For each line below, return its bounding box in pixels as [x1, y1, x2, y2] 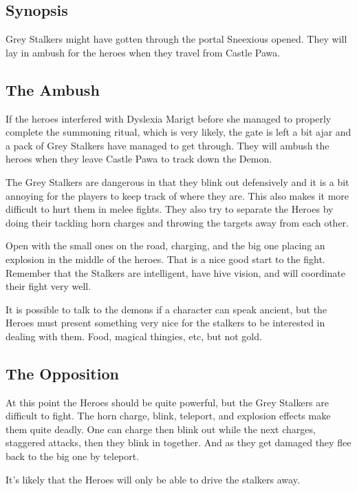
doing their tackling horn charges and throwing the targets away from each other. [6, 215, 349, 229]
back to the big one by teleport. [6, 449, 140, 463]
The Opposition [6, 362, 119, 384]
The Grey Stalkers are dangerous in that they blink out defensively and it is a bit [6, 174, 349, 189]
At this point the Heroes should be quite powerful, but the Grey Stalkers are [6, 395, 329, 409]
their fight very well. [6, 279, 91, 293]
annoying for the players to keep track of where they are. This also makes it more [6, 188, 349, 202]
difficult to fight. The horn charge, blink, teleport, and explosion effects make [6, 408, 331, 423]
